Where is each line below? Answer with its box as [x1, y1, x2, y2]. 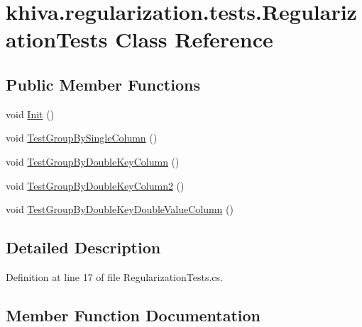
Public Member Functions [6, 73, 200, 95]
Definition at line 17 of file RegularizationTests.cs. [6, 269, 223, 284]
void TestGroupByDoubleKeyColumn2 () [6, 178, 185, 193]
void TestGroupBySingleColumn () [6, 130, 158, 145]
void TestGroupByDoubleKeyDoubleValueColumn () [6, 202, 234, 217]
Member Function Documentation [6, 304, 261, 326]
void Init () [6, 106, 55, 121]
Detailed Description [6, 236, 161, 258]
